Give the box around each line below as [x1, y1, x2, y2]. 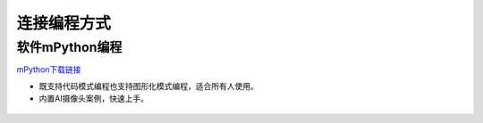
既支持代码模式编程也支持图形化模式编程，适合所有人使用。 [38, 80, 258, 91]
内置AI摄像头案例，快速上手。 [38, 94, 149, 104]
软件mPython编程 [16, 39, 123, 55]
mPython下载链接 [16, 64, 81, 75]
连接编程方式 [16, 13, 112, 33]
